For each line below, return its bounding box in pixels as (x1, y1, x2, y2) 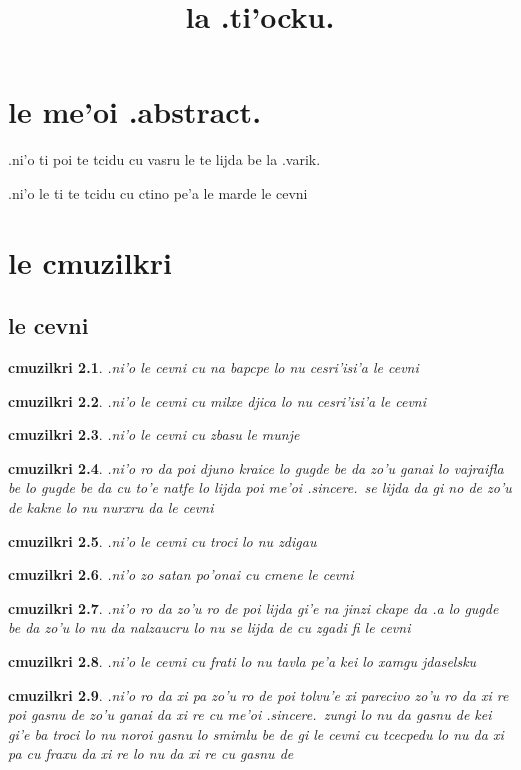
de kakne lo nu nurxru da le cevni (8, 497, 214, 518)
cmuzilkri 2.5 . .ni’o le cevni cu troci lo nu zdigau (8, 530, 317, 551)
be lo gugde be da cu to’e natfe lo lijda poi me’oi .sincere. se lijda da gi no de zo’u (8, 477, 512, 498)
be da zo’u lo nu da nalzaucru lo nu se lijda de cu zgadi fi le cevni (8, 617, 411, 638)
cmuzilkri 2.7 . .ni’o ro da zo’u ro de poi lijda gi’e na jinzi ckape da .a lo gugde (8, 597, 499, 618)
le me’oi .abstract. (8, 91, 262, 132)
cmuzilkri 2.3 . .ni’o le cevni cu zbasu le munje (8, 424, 300, 445)
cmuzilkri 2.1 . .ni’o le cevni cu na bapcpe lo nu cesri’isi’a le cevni (8, 357, 419, 378)
